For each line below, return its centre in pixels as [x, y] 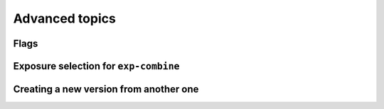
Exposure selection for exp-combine [96, 66]
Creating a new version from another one [106, 89]
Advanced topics [65, 18]
